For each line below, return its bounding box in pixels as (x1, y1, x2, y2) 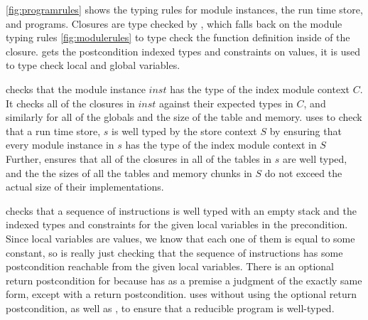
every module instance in (6, 137, 114, 152)
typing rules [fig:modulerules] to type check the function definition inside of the (6, 30, 350, 45)
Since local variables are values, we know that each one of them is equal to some (6, 230, 355, 245)
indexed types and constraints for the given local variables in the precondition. (6, 217, 348, 232)
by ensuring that (269, 123, 342, 138)
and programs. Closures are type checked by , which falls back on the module (6, 16, 342, 31)
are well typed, (282, 151, 347, 166)
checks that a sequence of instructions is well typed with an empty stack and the (6, 203, 357, 218)
